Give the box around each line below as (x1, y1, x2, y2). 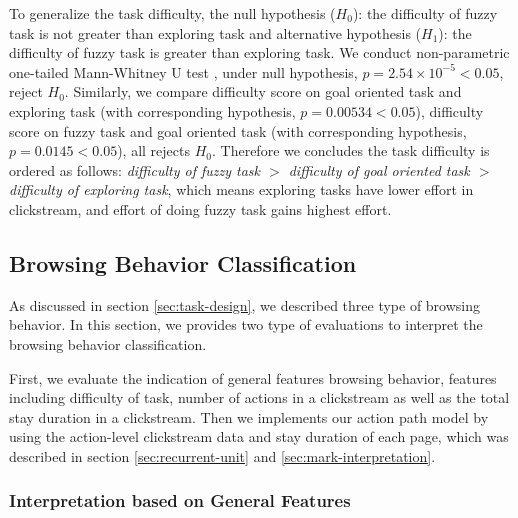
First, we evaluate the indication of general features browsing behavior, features (9, 367, 497, 388)
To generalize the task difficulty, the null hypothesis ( (9, 3, 336, 23)
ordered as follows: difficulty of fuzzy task (9, 159, 260, 180)
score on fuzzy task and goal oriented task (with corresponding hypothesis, (9, 120, 467, 141)
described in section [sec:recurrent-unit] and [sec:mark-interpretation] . (9, 445, 436, 466)
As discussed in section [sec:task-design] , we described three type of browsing (9, 294, 481, 315)
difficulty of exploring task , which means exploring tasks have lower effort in (9, 179, 474, 200)
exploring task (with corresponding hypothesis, (9, 100, 296, 121)
